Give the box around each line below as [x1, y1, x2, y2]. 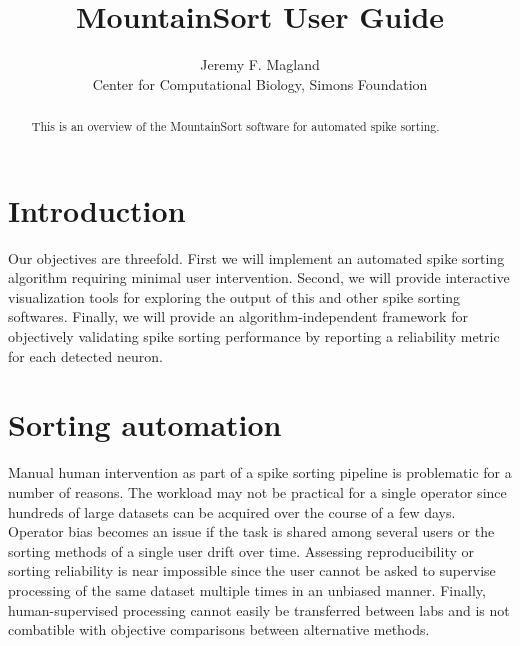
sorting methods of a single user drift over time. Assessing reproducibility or [8, 540, 475, 561]
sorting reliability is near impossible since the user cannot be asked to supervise [8, 560, 496, 581]
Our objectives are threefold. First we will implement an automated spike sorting [8, 247, 505, 268]
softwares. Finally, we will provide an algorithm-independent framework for [8, 306, 468, 327]
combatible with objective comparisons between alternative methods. [8, 619, 430, 640]
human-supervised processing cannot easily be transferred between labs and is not [8, 599, 510, 620]
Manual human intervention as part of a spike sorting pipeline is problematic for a [8, 462, 512, 483]
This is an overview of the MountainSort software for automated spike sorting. [31, 118, 440, 135]
